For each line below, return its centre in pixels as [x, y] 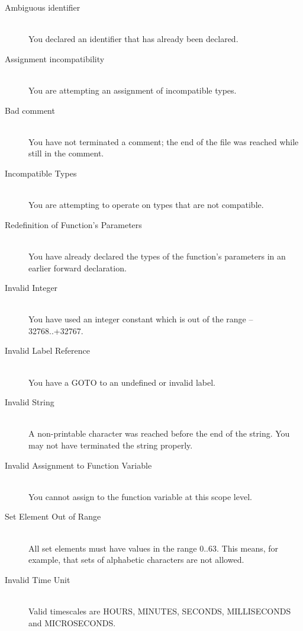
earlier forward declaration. [78, 268]
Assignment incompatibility [55, 58]
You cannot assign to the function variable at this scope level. [140, 496]
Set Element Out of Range [53, 516]
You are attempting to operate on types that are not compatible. [146, 205]
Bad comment [30, 110]
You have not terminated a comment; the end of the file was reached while [164, 141]
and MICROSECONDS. [72, 622]
